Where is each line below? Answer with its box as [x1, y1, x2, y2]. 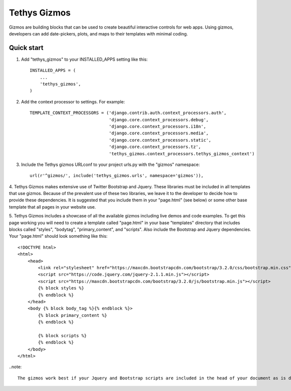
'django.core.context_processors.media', [109, 130, 209, 136]
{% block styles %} [38, 285, 84, 291]
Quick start [9, 44, 44, 52]
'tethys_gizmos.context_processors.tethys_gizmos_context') [109, 151, 255, 156]
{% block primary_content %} [38, 312, 108, 318]
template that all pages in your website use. [9, 204, 96, 210]
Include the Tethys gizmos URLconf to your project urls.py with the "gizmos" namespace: [21, 162, 200, 167]
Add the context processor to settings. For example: [21, 98, 125, 104]
